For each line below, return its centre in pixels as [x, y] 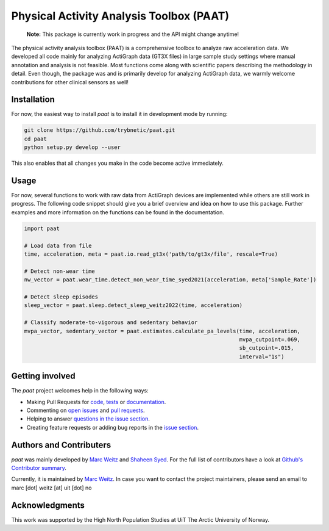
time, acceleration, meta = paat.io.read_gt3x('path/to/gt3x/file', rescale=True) [151, 254]
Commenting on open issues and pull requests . [86, 410]
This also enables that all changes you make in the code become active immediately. [117, 163]
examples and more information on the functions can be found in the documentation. [118, 212]
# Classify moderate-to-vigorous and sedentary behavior [111, 323]
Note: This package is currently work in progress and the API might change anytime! [133, 34]
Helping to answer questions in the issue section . [88, 419]
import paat [42, 228]
